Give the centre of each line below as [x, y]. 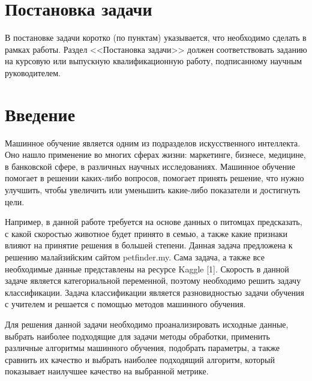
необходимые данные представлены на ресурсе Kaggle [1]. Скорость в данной [147, 268]
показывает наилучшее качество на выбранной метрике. [107, 371]
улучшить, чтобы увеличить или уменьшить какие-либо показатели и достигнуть [153, 190]
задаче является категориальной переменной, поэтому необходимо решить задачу [153, 280]
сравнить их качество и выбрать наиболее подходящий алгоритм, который [140, 359]
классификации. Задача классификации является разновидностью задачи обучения [154, 292]
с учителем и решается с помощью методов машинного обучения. [125, 304]
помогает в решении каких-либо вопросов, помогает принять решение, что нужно [154, 178]
